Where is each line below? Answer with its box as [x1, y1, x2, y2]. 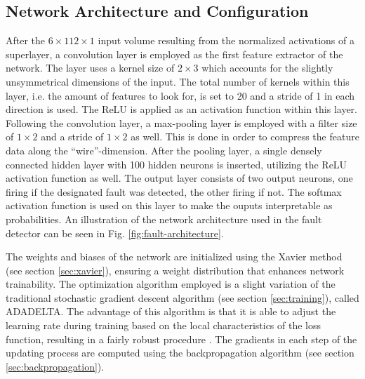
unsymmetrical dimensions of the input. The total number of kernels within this [6, 74, 350, 88]
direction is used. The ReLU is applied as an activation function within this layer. [6, 102, 357, 117]
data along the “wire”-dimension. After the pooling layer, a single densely [6, 142, 322, 157]
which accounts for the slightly [201, 60, 333, 75]
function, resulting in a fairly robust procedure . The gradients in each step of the [6, 331, 357, 346]
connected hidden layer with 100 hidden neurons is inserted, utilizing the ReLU [6, 157, 347, 171]
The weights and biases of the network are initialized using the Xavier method [6, 249, 343, 264]
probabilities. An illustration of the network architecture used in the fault [6, 211, 322, 226]
